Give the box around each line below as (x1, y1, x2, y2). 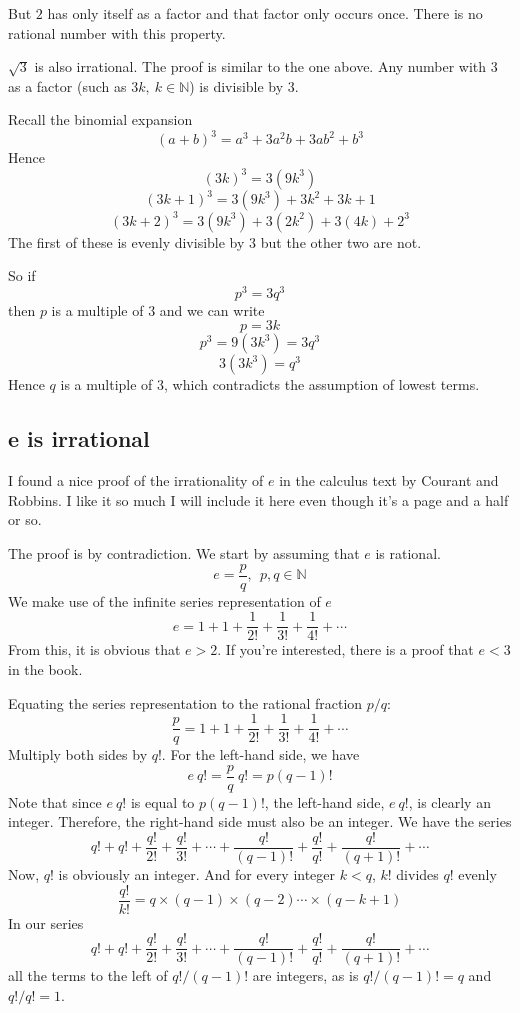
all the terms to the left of (8, 965, 168, 986)
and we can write (159, 299, 265, 320)
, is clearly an (408, 791, 491, 812)
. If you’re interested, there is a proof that (217, 639, 474, 660)
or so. (8, 509, 42, 530)
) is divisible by (189, 75, 284, 96)
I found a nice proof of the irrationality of (8, 470, 264, 491)
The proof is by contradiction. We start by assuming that (8, 543, 360, 563)
